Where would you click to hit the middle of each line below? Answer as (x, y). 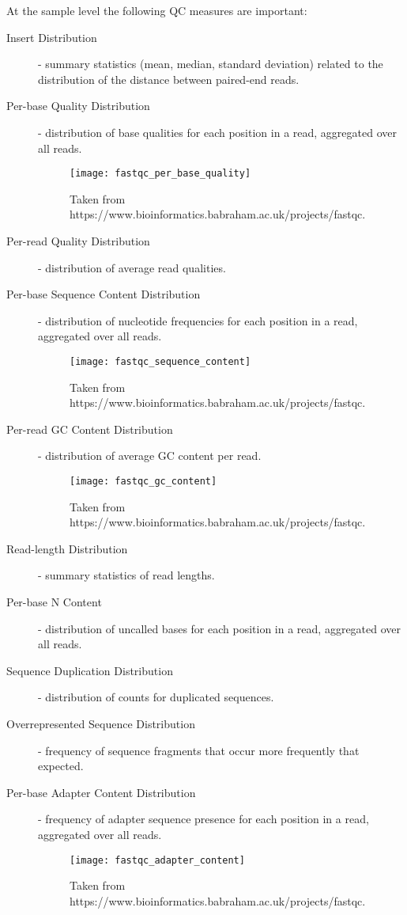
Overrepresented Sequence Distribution (101, 723)
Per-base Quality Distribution (78, 106)
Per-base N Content (54, 602)
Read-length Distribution (67, 548)
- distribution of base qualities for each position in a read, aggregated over (217, 132)
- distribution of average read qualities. (132, 267)
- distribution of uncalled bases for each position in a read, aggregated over (220, 628)
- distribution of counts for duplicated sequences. (156, 697)
